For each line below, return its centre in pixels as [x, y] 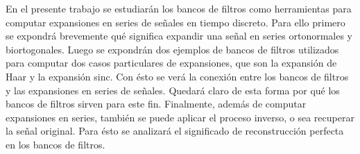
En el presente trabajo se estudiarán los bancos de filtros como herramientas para [179, 8]
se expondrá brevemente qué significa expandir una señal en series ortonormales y [179, 36]
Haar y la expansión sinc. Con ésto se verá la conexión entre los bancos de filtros [177, 76]
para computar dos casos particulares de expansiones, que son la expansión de [171, 63]
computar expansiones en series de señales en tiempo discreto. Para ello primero [175, 22]
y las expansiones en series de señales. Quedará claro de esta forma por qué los [173, 90]
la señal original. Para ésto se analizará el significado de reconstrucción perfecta [175, 131]
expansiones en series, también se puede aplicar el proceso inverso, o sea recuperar [180, 117]
